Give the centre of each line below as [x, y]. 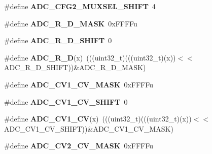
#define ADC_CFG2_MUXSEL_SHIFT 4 [80, 6]
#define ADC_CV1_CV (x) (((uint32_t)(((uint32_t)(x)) [98, 119]
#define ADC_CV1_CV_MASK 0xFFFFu [79, 84]
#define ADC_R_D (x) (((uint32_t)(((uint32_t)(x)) [90, 57]
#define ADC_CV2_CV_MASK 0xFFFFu [79, 146]
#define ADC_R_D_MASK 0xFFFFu [71, 23]
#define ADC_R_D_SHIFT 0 [58, 40]
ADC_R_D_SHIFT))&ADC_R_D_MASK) [75, 67]
